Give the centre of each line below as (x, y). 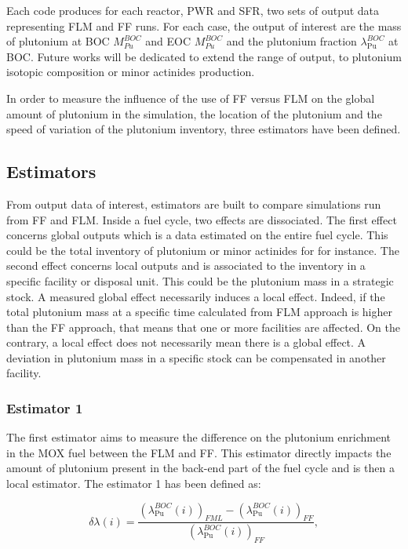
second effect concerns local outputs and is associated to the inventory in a (186, 265)
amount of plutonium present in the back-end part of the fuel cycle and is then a (200, 468)
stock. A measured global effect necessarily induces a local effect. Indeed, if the (196, 296)
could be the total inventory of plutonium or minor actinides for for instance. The (203, 250)
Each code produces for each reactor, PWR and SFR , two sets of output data (193, 10)
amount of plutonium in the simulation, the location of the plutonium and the (194, 113)
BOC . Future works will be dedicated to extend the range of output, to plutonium (204, 56)
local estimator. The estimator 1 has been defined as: (134, 484)
